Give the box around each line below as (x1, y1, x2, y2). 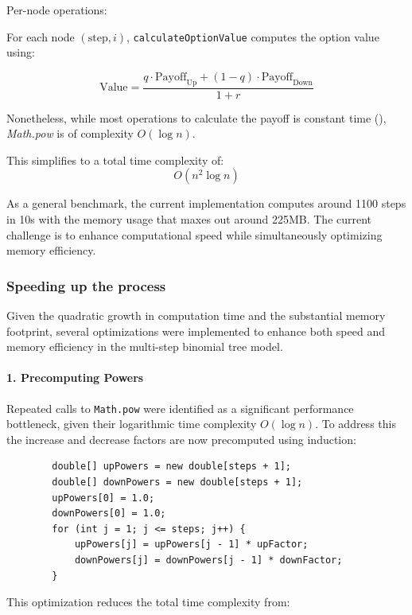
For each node (6, 28, 75, 45)
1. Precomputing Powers (6, 369, 144, 386)
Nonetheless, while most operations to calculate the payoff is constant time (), (6, 109, 387, 126)
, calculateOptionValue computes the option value (126, 28, 379, 45)
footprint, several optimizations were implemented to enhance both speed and (6, 322, 385, 339)
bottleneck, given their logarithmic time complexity (6, 415, 257, 432)
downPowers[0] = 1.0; (52, 508, 166, 520)
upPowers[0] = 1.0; (52, 492, 155, 504)
